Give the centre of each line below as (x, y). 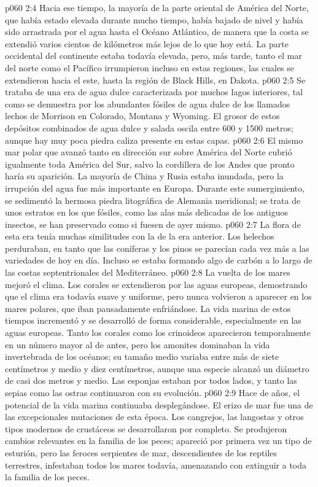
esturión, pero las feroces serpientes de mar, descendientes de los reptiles (141, 452)
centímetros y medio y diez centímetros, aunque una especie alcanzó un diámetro (157, 368)
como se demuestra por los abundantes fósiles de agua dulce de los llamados (148, 103)
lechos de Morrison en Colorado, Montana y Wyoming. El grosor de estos (142, 116)
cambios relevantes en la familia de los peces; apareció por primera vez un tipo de (158, 441)
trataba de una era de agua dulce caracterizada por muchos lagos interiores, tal (154, 92)
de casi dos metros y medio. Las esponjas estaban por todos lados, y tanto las (151, 380)
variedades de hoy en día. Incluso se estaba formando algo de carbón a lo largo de (159, 260)
